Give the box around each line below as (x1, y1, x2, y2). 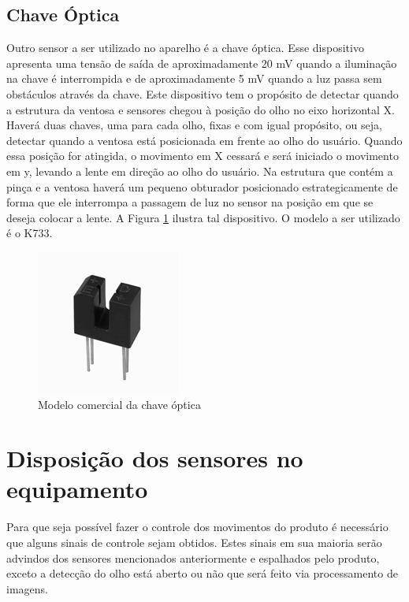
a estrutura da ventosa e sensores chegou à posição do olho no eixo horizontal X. (6, 101, 395, 117)
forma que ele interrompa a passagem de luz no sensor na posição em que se (6, 194, 374, 210)
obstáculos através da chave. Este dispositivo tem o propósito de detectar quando (6, 85, 399, 102)
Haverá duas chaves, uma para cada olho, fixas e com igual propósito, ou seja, (6, 117, 382, 133)
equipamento (6, 473, 148, 505)
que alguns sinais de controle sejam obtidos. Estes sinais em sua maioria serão (6, 534, 382, 551)
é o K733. (6, 225, 53, 241)
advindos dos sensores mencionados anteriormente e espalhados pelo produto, (6, 549, 380, 566)
